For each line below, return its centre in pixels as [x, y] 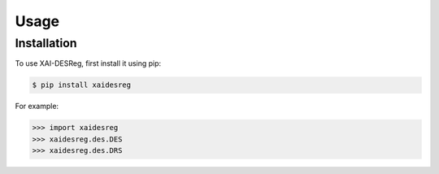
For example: [37, 107]
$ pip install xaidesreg [82, 85]
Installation [46, 43]
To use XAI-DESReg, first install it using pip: [88, 63]
